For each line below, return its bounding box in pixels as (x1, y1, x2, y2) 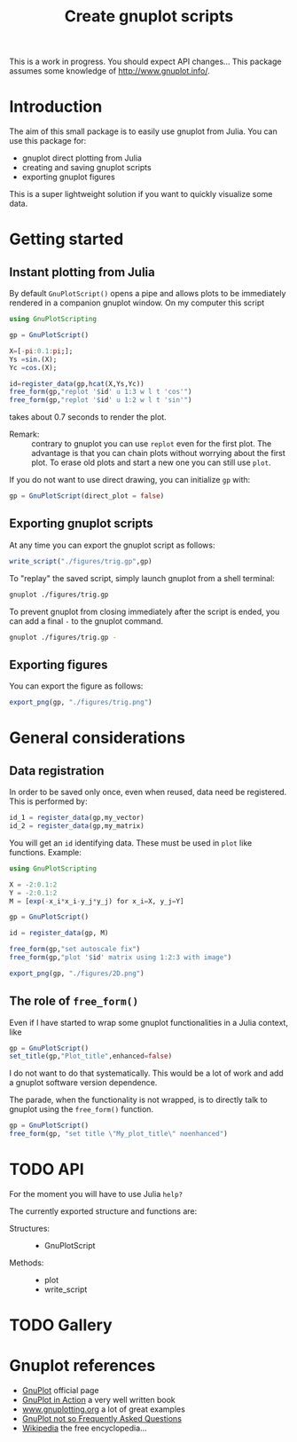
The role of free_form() (9, 994, 139, 1009)
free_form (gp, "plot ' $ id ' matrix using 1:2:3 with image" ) (9, 953, 232, 962)
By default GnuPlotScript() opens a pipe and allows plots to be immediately (9, 288, 286, 299)
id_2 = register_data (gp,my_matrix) (9, 822, 145, 831)
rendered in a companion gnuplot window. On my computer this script (9, 297, 265, 308)
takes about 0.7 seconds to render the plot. (9, 412, 167, 422)
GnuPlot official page (21, 1385, 99, 1396)
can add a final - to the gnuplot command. (9, 615, 164, 626)
